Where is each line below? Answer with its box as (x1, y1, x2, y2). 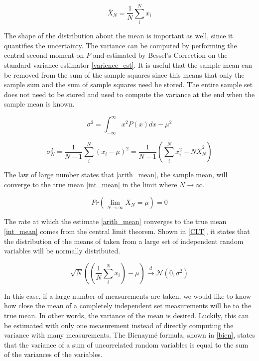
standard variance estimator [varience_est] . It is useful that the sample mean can (4, 59, 252, 70)
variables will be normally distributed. (4, 245, 121, 256)
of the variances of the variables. (4, 349, 103, 360)
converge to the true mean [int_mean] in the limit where (4, 179, 177, 189)
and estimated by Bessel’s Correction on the (93, 50, 228, 60)
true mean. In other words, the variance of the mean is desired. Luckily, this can (4, 310, 249, 320)
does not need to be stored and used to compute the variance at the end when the (4, 89, 255, 99)
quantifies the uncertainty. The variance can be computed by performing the (4, 40, 237, 50)
